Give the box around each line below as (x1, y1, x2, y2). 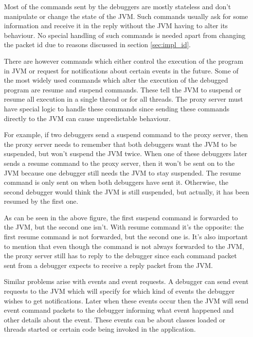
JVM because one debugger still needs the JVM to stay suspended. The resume (4, 167, 241, 177)
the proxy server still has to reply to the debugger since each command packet (4, 250, 237, 261)
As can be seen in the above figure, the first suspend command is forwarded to (4, 212, 238, 222)
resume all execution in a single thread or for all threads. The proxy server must (4, 94, 243, 104)
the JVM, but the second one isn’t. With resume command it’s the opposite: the (4, 222, 244, 232)
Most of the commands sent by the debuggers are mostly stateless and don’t (4, 1, 231, 11)
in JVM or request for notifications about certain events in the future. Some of (4, 65, 239, 75)
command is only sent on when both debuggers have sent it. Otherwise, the (4, 177, 229, 187)
